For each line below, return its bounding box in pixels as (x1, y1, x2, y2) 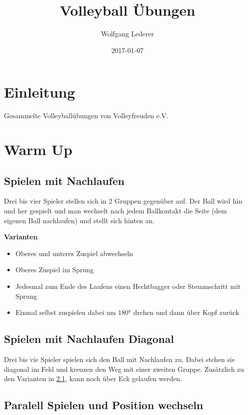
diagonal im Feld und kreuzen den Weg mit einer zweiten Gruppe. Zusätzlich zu (4, 363, 244, 374)
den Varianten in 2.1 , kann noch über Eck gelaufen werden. (4, 373, 182, 384)
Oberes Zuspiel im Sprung (15, 264, 94, 275)
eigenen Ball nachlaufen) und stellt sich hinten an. (4, 215, 155, 225)
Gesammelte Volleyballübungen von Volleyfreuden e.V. (4, 110, 169, 121)
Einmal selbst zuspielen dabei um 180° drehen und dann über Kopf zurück (15, 307, 239, 317)
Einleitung (4, 82, 75, 102)
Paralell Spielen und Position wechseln (4, 397, 203, 413)
